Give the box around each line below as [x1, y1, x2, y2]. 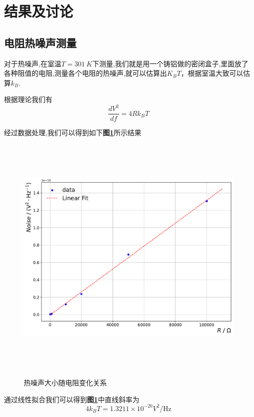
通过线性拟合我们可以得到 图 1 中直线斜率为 [4, 394, 140, 404]
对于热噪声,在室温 [4, 58, 61, 68]
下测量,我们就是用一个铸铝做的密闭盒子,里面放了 [92, 58, 249, 68]
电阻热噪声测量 [4, 35, 77, 50]
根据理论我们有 [4, 94, 52, 104]
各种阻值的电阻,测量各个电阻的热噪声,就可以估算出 [4, 68, 167, 78]
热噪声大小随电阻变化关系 [24, 377, 107, 388]
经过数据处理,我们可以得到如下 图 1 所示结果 [4, 127, 141, 137]
